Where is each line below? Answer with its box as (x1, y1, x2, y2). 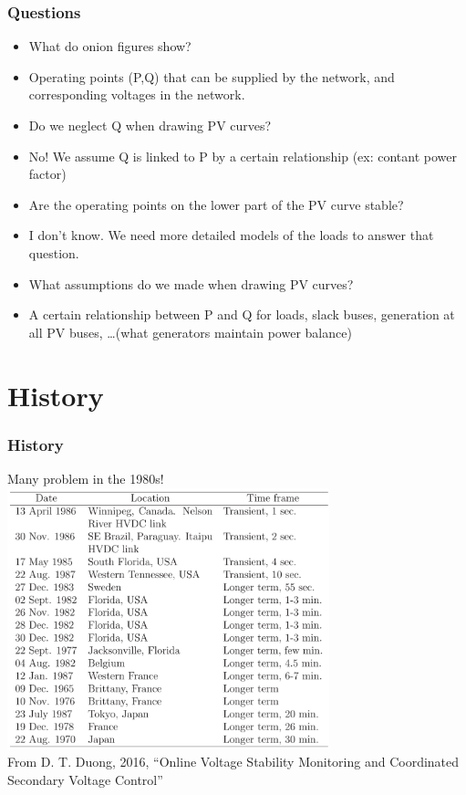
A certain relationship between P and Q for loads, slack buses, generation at (28, 305, 455, 324)
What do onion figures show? (28, 37, 192, 56)
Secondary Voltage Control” (7, 769, 163, 789)
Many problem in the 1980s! (7, 468, 164, 487)
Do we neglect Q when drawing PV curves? (28, 116, 272, 134)
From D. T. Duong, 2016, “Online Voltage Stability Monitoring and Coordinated (7, 752, 460, 771)
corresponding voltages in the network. (28, 85, 245, 104)
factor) (28, 164, 67, 183)
